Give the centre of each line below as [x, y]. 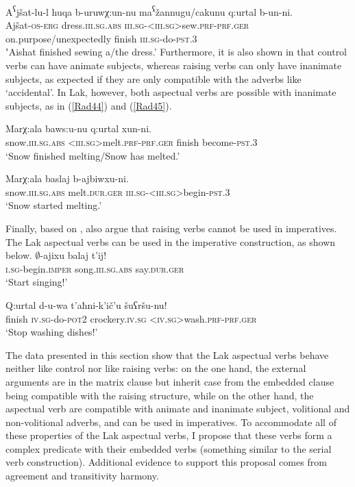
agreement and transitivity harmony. [82, 476]
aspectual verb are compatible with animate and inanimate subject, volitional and [178, 409]
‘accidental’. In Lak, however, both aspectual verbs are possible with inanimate [171, 92]
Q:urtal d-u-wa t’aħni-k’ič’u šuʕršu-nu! [86, 304]
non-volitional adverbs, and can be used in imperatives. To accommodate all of [171, 422]
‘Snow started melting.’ [54, 205]
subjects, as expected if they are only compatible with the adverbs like [154, 78]
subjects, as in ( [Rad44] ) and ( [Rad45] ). [89, 105]
